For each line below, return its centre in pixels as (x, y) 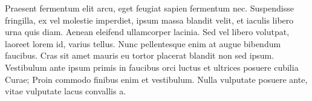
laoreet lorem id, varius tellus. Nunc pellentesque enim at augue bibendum (143, 43)
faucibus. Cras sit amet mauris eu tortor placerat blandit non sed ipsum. (140, 55)
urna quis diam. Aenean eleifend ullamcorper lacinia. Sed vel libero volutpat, (147, 32)
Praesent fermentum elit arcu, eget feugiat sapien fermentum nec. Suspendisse (149, 8)
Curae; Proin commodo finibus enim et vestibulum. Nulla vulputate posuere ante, (156, 79)
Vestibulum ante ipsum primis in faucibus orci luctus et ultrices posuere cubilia (152, 67)
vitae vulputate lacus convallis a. (66, 91)
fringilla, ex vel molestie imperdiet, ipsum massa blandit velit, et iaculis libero (149, 20)
